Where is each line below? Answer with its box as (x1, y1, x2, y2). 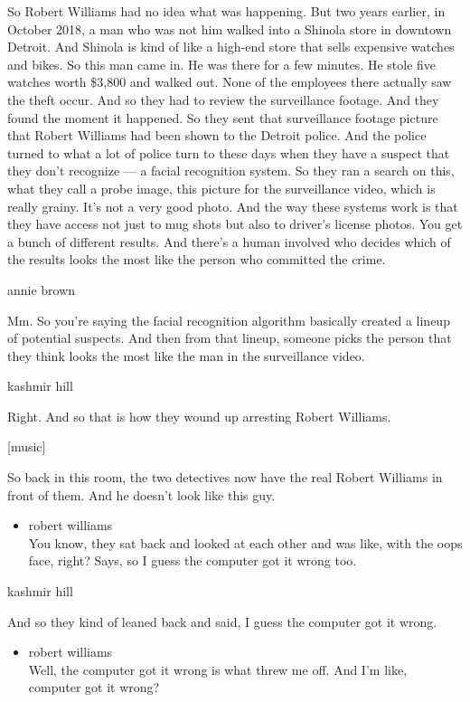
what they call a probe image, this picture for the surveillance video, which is (7, 178, 436, 197)
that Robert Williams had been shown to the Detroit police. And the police (7, 126, 427, 145)
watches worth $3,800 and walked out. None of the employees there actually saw (7, 72, 452, 91)
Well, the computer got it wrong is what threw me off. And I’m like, (28, 659, 408, 678)
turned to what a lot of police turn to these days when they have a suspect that (7, 143, 450, 162)
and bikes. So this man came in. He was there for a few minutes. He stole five (7, 54, 437, 73)
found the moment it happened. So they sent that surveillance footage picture (7, 108, 438, 127)
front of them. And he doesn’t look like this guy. (7, 485, 276, 504)
